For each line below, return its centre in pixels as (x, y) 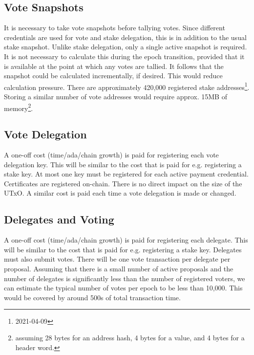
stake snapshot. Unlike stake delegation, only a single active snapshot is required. (126, 47)
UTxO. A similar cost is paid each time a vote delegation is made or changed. (120, 193)
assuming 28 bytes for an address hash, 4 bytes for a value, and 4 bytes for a (130, 337)
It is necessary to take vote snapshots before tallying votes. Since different (115, 28)
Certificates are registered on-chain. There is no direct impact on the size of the (123, 183)
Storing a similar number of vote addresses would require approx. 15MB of (116, 97)
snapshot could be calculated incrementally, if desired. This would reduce (113, 76)
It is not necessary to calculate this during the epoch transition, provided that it (124, 56)
